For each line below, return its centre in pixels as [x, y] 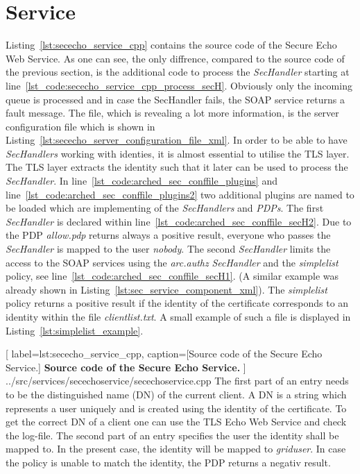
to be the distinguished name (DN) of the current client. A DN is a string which [176, 394]
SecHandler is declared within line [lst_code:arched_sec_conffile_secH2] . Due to [179, 221]
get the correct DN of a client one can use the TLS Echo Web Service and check [176, 422]
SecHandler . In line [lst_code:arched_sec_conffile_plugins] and [142, 181]
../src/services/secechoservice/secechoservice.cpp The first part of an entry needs [177, 381]
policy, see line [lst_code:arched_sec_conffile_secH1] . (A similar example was [172, 276]
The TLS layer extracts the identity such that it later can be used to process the [177, 167]
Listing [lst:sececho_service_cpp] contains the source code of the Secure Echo [171, 45]
